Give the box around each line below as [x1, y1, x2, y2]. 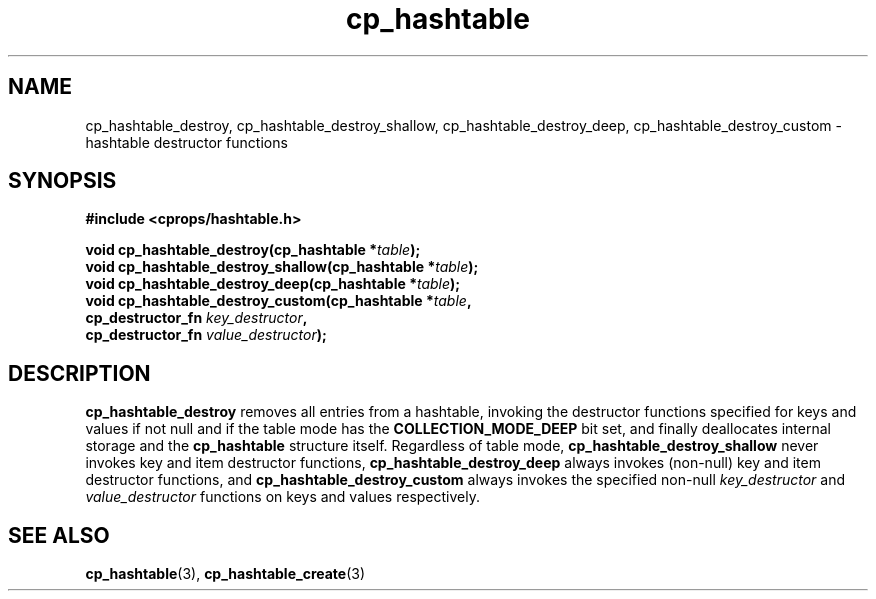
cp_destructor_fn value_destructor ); [85, 326, 327, 344]
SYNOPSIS [8, 168, 117, 194]
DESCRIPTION [8, 360, 151, 386]
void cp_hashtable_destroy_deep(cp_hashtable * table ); [85, 275, 461, 293]
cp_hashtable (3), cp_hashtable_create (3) [85, 565, 366, 583]
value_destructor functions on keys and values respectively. [85, 488, 480, 506]
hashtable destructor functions [85, 133, 288, 151]
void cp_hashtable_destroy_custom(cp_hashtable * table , [85, 292, 472, 310]
